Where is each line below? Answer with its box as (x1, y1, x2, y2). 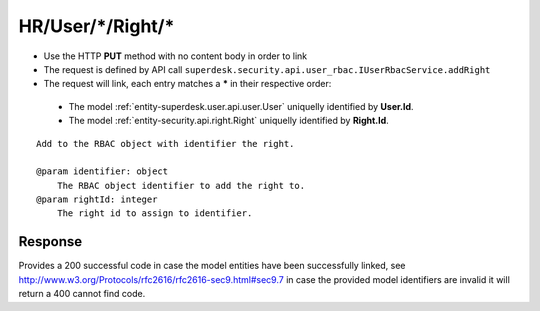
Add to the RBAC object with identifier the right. (36, 138, 295, 149)
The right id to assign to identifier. (56, 208, 253, 219)
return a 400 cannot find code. (18, 288, 146, 300)
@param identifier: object (36, 166, 169, 177)
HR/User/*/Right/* (18, 15, 175, 37)
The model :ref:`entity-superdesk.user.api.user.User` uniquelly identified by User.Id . (68, 100, 414, 112)
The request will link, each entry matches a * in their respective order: (43, 78, 332, 90)
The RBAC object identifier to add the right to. (56, 180, 305, 191)
